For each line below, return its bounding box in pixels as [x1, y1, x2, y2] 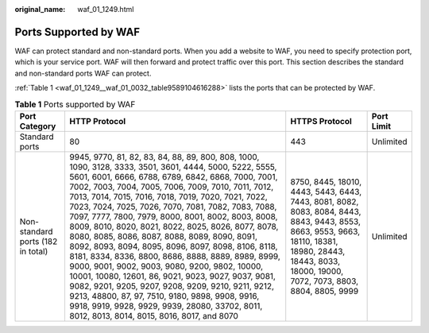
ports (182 [19, 235, 58, 246]
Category [19, 120, 56, 131]
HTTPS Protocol [290, 115, 353, 126]
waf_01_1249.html [77, 5, 134, 14]
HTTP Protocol [69, 115, 126, 126]
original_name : [14, 5, 66, 14]
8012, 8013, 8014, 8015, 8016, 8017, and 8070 [69, 310, 238, 321]
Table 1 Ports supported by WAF [14, 99, 136, 110]
